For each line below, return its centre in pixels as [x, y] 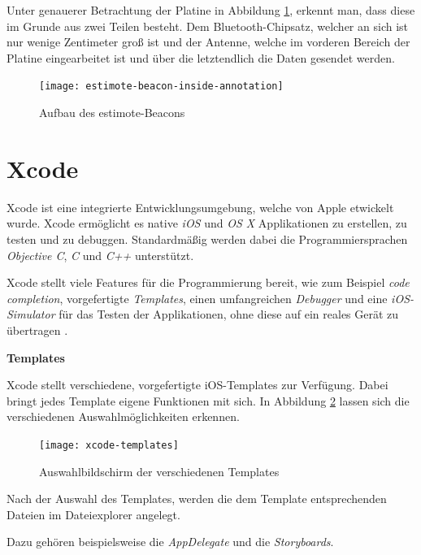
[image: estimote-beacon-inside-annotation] [161, 87]
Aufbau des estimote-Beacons [112, 113]
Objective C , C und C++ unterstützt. [100, 255]
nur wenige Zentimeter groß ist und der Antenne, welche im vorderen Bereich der [208, 42]
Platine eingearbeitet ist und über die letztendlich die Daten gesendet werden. [201, 57]
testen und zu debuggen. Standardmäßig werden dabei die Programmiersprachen [207, 238]
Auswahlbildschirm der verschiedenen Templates [159, 471]
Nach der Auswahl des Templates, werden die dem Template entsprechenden [197, 499]
